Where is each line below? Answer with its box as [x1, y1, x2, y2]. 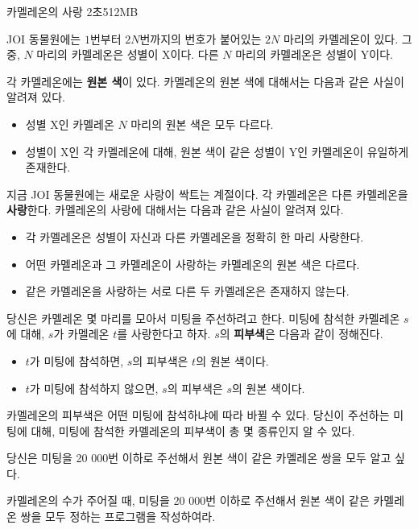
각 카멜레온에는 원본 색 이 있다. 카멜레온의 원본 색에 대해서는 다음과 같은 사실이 [6, 72, 404, 89]
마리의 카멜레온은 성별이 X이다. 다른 [36, 46, 219, 63]
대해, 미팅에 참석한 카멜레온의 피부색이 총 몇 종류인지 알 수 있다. [31, 422, 355, 439]
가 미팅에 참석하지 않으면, [29, 379, 159, 396]
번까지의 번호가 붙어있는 [139, 30, 262, 47]
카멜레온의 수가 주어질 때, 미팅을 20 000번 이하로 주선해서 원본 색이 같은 [6, 492, 370, 509]
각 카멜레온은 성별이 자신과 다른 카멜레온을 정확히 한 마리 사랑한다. [25, 228, 364, 245]
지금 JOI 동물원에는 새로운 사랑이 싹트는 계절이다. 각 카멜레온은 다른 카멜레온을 [6, 185, 408, 202]
